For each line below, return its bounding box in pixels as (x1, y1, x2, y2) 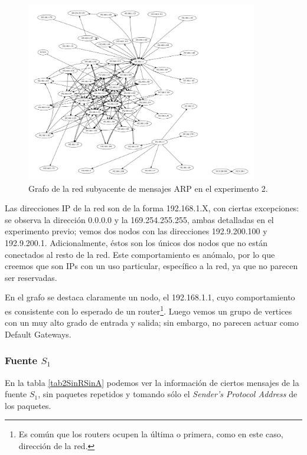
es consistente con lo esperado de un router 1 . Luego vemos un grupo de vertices (5, 303, 292, 317)
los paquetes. (5, 399, 51, 411)
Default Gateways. (5, 328, 71, 340)
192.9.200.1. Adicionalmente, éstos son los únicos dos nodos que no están (5, 236, 268, 248)
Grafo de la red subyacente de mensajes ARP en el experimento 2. (28, 182, 268, 194)
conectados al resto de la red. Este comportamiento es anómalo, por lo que (5, 248, 275, 260)
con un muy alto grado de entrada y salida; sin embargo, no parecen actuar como (5, 316, 299, 329)
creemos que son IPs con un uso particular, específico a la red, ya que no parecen (5, 260, 298, 272)
